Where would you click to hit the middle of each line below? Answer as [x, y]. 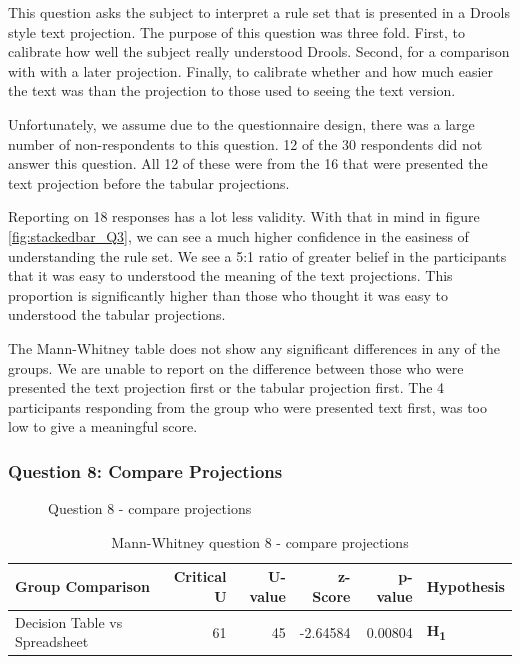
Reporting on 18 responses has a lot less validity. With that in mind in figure [244, 216]
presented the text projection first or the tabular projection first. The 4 [226, 387]
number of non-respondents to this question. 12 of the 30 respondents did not [245, 143]
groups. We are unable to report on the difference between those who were [236, 367]
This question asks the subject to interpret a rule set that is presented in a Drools [259, 12]
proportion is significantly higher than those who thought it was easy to [228, 294]
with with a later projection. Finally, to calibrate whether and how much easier [251, 70]
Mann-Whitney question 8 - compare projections [260, 541]
